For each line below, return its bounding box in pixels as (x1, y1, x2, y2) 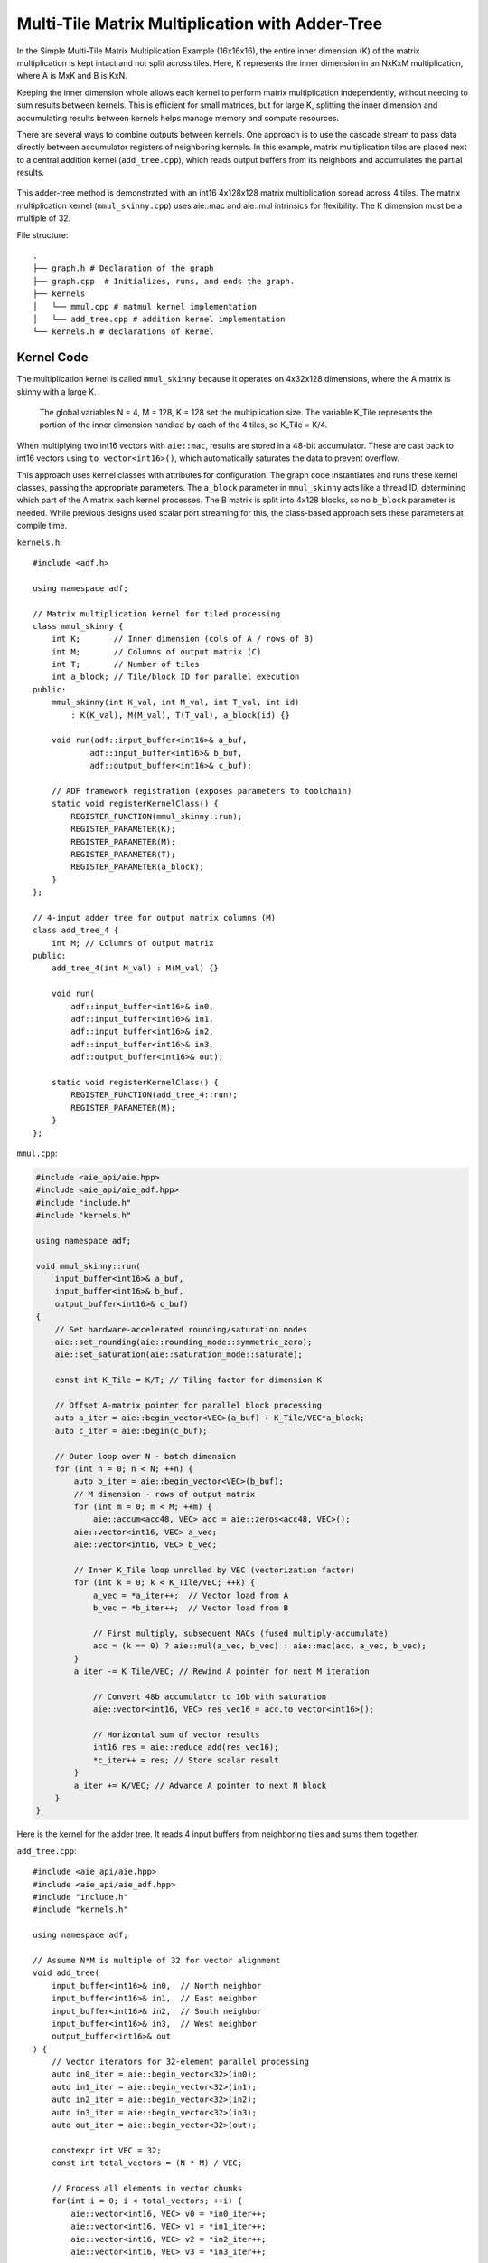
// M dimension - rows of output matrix (73, 1489, 256, 1499)
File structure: (16, 229, 69, 240)
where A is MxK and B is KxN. (16, 71, 128, 81)
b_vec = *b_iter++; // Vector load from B (92, 1603, 289, 1613)
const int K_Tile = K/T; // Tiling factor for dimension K (54, 1375, 323, 1385)
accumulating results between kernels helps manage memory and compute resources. (16, 112, 339, 123)
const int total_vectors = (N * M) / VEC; (51, 2158, 243, 2168)
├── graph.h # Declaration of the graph (33, 263, 214, 273)
